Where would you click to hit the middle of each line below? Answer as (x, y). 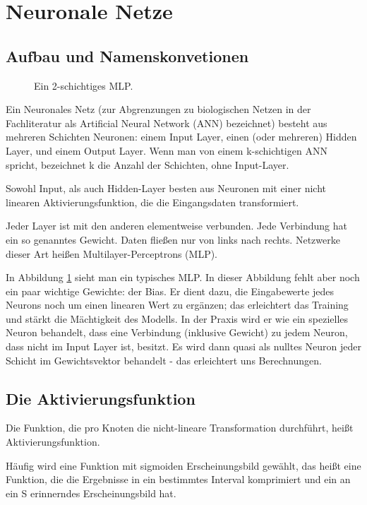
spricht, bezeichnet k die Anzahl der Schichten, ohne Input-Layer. (148, 164)
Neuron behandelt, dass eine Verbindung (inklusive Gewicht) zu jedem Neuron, (177, 332)
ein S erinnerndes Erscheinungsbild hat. (91, 493)
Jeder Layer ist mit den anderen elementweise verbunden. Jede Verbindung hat (176, 226)
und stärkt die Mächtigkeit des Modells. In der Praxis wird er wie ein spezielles (177, 318)
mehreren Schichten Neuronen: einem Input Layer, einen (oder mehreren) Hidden (181, 137)
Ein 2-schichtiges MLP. (84, 85)
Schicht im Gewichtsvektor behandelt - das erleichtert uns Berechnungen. (164, 360)
